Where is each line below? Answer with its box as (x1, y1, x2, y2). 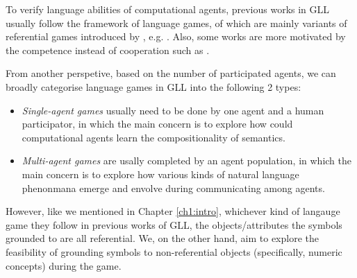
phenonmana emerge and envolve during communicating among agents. (22, 180, 325, 195)
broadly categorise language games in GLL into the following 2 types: (6, 79, 301, 94)
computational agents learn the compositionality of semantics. (22, 130, 285, 144)
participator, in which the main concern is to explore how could (22, 116, 293, 131)
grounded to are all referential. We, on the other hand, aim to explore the (6, 231, 319, 245)
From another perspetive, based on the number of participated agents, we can (6, 66, 336, 80)
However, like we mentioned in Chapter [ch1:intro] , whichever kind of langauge (6, 204, 340, 218)
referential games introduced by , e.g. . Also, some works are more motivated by (6, 29, 346, 44)
